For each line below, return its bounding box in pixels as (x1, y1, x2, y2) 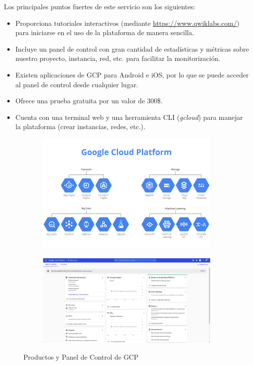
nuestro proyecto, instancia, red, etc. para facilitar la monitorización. (15, 53, 220, 63)
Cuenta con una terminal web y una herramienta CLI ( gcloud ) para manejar (15, 112, 243, 122)
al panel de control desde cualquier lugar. (15, 79, 139, 89)
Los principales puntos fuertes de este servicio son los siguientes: (4, 1, 196, 11)
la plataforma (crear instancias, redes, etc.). (15, 121, 145, 132)
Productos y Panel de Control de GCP (23, 351, 139, 362)
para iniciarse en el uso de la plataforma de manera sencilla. (15, 27, 194, 38)
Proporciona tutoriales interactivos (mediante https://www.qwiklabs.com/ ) (15, 18, 240, 28)
